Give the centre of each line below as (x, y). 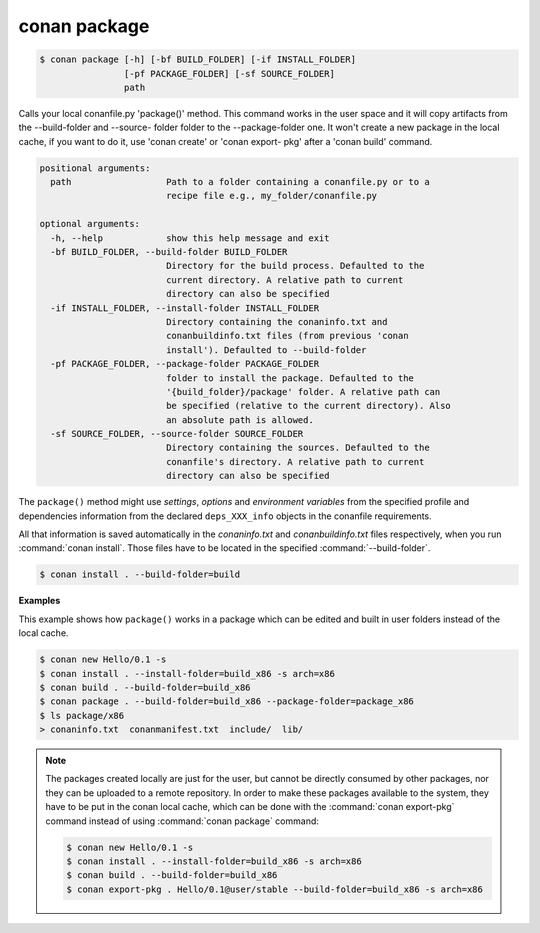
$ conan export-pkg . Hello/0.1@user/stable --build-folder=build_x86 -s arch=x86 (275, 889)
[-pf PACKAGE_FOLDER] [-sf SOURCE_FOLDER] (229, 73)
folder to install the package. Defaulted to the (290, 378)
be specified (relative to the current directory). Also (308, 406)
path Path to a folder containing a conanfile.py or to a (240, 182)
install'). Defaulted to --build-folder (266, 349)
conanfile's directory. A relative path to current (295, 461)
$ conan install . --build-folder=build (139, 574)
